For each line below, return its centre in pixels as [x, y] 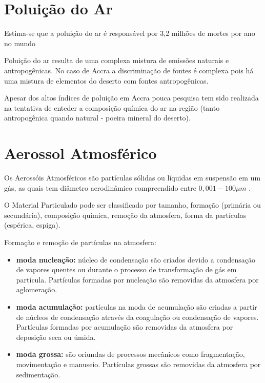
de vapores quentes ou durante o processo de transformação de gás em [126, 269]
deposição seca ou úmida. [56, 337]
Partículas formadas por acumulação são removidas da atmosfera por [125, 327]
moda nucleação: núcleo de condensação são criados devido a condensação [136, 259]
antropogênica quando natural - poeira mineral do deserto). [97, 118]
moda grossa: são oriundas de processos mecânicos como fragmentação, [130, 354]
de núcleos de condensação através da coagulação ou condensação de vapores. [137, 317]
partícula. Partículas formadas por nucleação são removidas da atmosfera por [137, 279]
